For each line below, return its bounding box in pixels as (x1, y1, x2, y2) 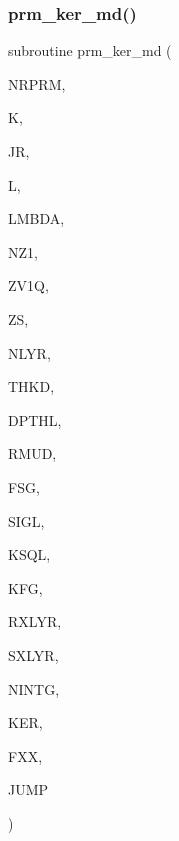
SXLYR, (8, 644, 59, 665)
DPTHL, (8, 409, 62, 430)
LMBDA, (8, 208, 65, 229)
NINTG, (8, 678, 60, 699)
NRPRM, (8, 73, 66, 94)
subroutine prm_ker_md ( (8, 40, 172, 61)
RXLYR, (8, 611, 62, 632)
